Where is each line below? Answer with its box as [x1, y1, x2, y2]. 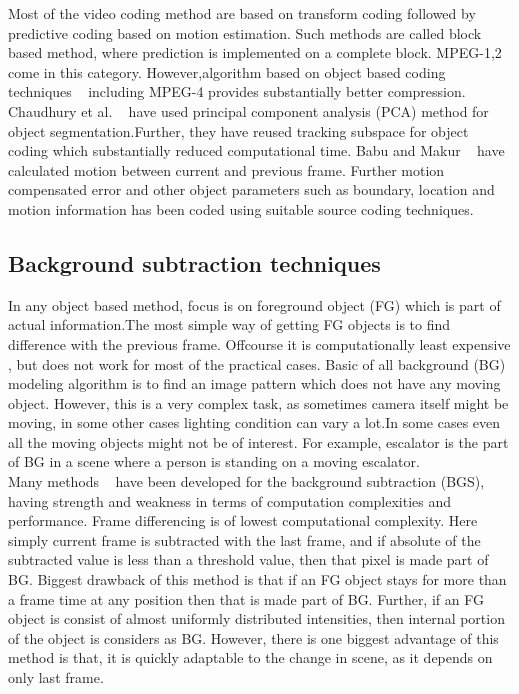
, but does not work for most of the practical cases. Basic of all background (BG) [8, 353, 506, 374]
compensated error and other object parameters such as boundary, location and [8, 179, 495, 200]
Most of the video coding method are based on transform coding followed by [8, 3, 476, 23]
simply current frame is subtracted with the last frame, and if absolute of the [8, 529, 481, 550]
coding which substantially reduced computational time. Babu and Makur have [8, 140, 505, 161]
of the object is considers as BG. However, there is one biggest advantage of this [8, 627, 499, 648]
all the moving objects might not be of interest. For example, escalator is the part [8, 431, 509, 452]
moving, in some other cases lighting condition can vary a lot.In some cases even [8, 412, 501, 433]
